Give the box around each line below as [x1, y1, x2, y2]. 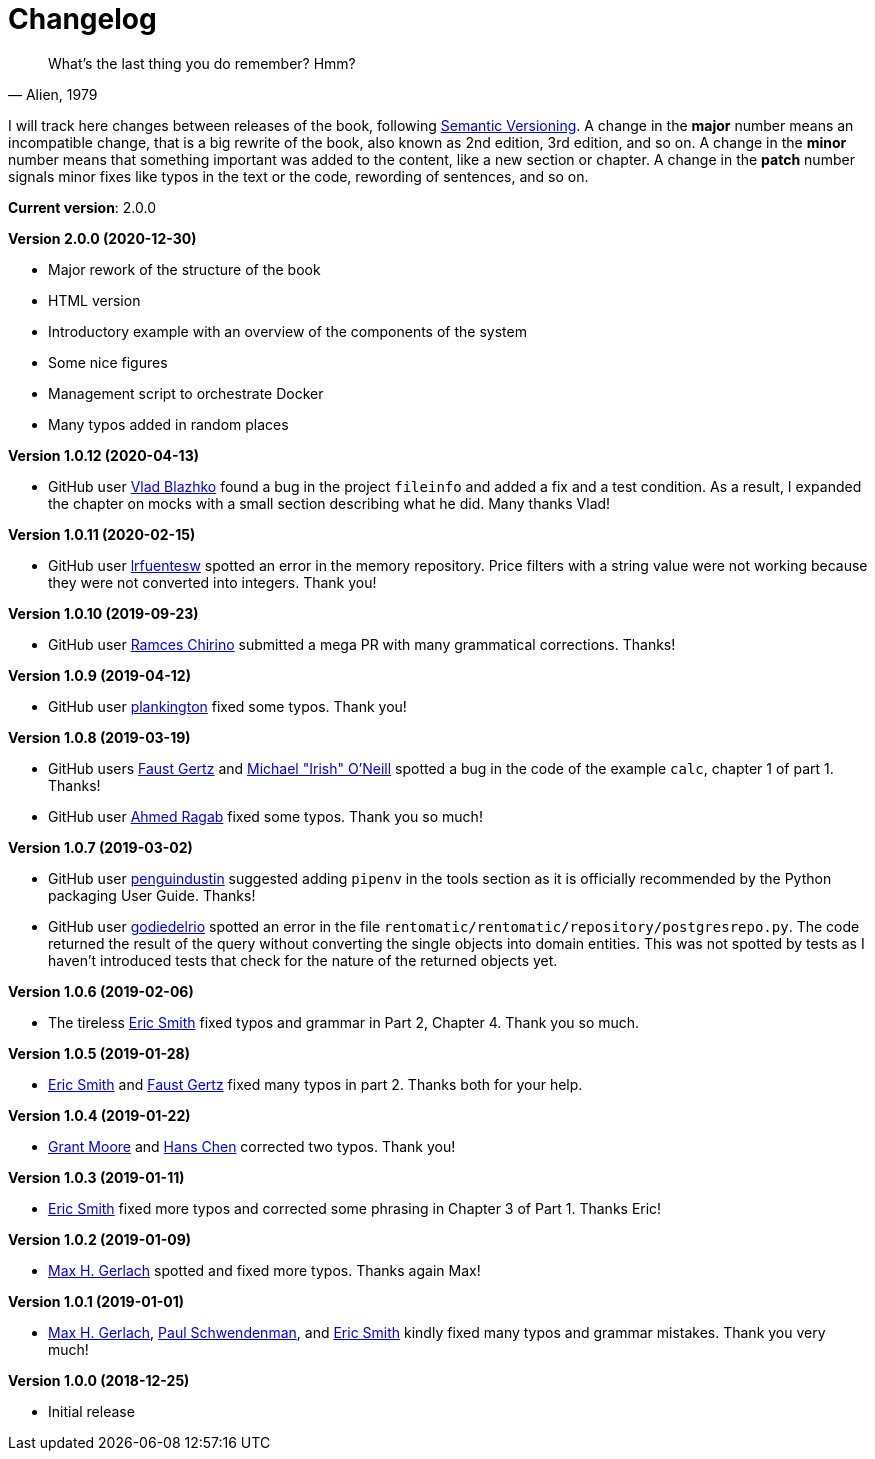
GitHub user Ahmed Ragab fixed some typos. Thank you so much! [48, 807, 483, 825]
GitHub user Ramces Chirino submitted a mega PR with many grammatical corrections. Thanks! [48, 635, 676, 653]
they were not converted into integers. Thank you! [48, 573, 377, 591]
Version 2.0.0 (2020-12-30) [8, 229, 197, 247]
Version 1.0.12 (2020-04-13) [8, 446, 199, 464]
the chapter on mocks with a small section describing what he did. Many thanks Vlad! [48, 494, 611, 512]
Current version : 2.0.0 [8, 198, 157, 216]
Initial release [48, 1402, 135, 1420]
